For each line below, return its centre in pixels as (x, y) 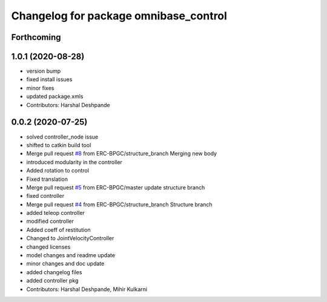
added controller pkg (52, 281)
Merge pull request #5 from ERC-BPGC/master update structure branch (116, 187)
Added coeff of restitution (58, 229)
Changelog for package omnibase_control (119, 16)
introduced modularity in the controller (74, 162)
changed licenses (48, 247)
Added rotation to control (58, 171)
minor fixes (40, 88)
